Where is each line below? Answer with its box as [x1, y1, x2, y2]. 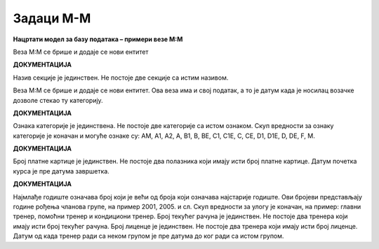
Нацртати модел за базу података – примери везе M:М [13, 35, 183, 43]
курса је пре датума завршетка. [13, 166, 110, 175]
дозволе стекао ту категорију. [13, 96, 103, 104]
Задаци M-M [13, 10, 91, 26]
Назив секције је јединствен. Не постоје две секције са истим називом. [13, 73, 229, 82]
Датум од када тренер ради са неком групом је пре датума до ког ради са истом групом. [13, 232, 284, 241]
